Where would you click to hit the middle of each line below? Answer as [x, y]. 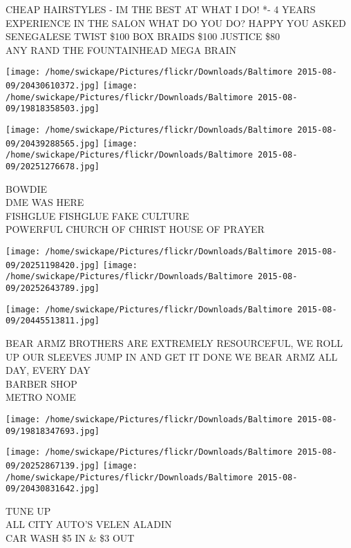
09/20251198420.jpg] [53, 265]
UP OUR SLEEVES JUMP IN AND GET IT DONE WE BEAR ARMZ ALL [172, 356]
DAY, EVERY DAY [48, 370]
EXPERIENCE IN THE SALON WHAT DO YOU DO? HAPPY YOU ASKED [176, 22]
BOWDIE [27, 188]
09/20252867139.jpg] [53, 465]
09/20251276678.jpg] [53, 166]
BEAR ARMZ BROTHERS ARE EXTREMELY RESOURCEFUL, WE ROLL [174, 342]
